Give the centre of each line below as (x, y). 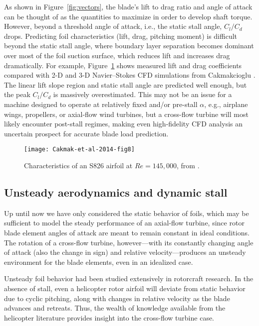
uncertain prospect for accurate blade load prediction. (86, 133)
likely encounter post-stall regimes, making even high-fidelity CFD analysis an (124, 124)
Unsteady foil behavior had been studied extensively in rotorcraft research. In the (129, 278)
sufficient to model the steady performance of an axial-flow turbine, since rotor (124, 223)
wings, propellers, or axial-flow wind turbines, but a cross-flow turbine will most (126, 114)
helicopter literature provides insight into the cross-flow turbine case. (109, 317)
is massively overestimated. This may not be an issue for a (142, 94)
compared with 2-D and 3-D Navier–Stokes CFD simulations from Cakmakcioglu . (130, 75)
